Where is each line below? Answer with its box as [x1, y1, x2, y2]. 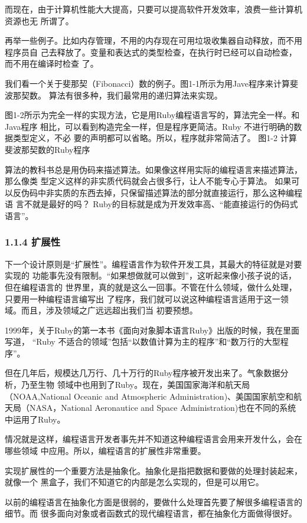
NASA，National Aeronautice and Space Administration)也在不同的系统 [29, 401, 296, 414]
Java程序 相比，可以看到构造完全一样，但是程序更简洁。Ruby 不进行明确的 [5, 120, 294, 132]
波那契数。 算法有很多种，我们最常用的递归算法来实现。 [5, 89, 223, 101]
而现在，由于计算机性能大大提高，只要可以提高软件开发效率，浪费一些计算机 [5, 3, 302, 15]
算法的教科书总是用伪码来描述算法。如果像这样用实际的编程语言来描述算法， [5, 163, 302, 175]
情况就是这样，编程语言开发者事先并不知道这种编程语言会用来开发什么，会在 [5, 433, 302, 445]
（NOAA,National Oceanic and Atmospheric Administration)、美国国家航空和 [5, 390, 294, 402]
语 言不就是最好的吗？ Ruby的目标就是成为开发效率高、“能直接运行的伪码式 [5, 198, 298, 210]
